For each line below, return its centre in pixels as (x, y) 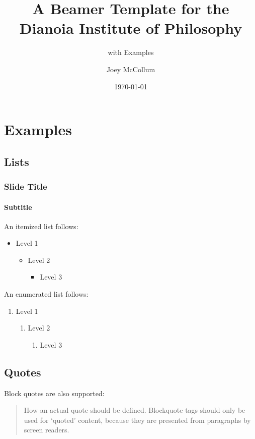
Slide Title (26, 186)
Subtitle (18, 207)
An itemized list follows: (41, 226)
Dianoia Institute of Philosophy (131, 28)
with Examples (131, 52)
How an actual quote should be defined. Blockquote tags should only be (135, 410)
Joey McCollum (131, 69)
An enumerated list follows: (46, 294)
